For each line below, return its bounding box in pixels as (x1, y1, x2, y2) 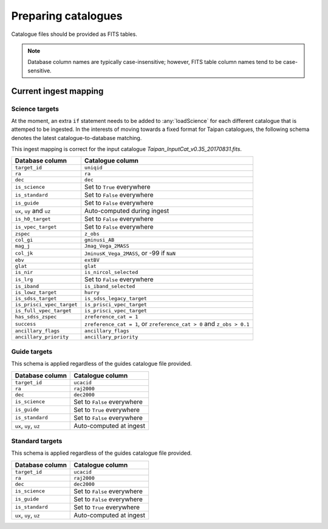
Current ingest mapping (11, 86, 104, 96)
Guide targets (11, 347, 53, 356)
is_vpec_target (15, 223, 57, 230)
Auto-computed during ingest (84, 207, 169, 215)
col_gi (15, 237, 33, 243)
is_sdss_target (15, 295, 57, 302)
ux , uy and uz (15, 207, 51, 215)
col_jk (15, 250, 33, 256)
